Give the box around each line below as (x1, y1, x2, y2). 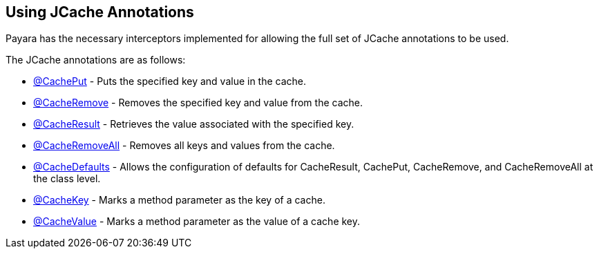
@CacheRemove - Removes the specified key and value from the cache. (33, 97, 363, 109)
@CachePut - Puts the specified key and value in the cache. (33, 75, 307, 88)
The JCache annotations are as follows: (6, 54, 186, 66)
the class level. (33, 173, 101, 185)
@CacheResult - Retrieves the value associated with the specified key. (33, 118, 354, 130)
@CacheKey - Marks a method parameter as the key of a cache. (33, 194, 325, 206)
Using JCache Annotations (6, 3, 194, 21)
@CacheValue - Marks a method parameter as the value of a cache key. (33, 215, 361, 228)
